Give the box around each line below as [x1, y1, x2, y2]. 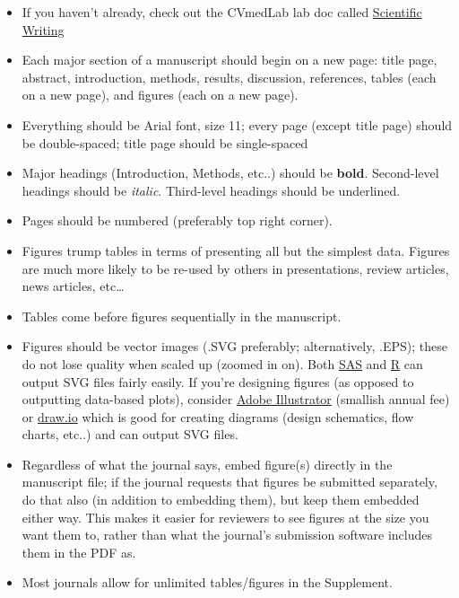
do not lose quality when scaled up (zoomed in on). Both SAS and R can [22, 354, 423, 373]
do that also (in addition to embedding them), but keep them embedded [22, 490, 420, 509]
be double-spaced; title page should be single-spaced [22, 133, 308, 152]
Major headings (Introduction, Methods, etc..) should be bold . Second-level [22, 163, 439, 182]
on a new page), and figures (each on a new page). [22, 85, 299, 104]
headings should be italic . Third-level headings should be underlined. [22, 180, 401, 199]
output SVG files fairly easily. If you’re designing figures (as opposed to [22, 372, 414, 391]
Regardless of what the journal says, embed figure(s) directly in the [22, 454, 393, 473]
